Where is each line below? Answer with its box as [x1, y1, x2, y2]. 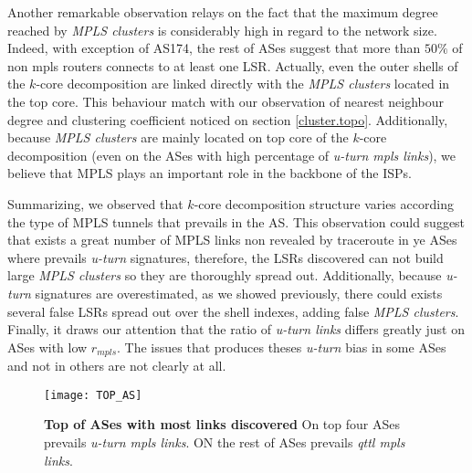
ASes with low [7, 337, 88, 356]
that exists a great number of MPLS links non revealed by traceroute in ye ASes [7, 230, 457, 249]
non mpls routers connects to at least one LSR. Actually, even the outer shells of [7, 56, 458, 75]
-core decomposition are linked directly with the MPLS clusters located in [36, 74, 450, 93]
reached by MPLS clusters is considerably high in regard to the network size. [7, 20, 437, 39]
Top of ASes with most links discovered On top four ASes [44, 415, 400, 434]
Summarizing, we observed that [7, 194, 184, 213]
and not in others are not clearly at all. [7, 356, 226, 375]
